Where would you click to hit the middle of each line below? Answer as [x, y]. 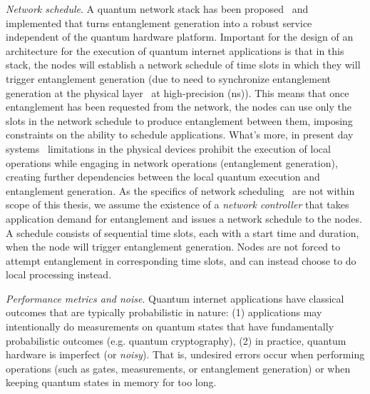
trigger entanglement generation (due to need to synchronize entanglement [168, 78]
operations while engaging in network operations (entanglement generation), [172, 162]
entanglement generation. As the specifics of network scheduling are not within [180, 190]
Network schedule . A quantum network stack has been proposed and [157, 9]
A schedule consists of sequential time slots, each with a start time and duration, [183, 232]
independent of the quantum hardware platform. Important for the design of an [180, 37]
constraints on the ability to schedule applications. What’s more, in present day [180, 135]
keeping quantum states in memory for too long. [111, 382]
